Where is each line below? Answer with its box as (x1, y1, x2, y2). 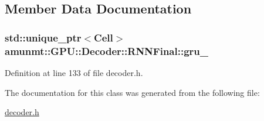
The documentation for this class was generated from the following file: (5, 86, 260, 98)
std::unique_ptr (5, 30, 82, 44)
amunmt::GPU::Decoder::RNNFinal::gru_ (5, 43, 208, 58)
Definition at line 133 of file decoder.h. (5, 66, 143, 78)
